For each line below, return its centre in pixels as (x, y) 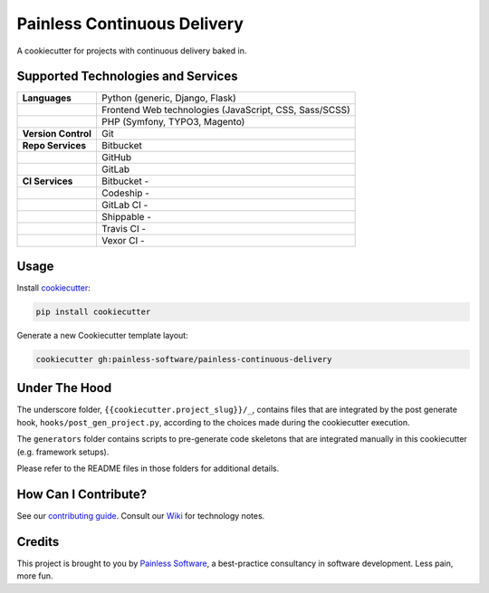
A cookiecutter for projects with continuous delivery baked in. (132, 51)
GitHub (116, 158)
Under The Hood (64, 388)
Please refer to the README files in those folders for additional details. (148, 468)
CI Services (48, 181)
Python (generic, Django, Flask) (169, 98)
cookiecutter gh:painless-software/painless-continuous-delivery (184, 359)
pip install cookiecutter (93, 311)
